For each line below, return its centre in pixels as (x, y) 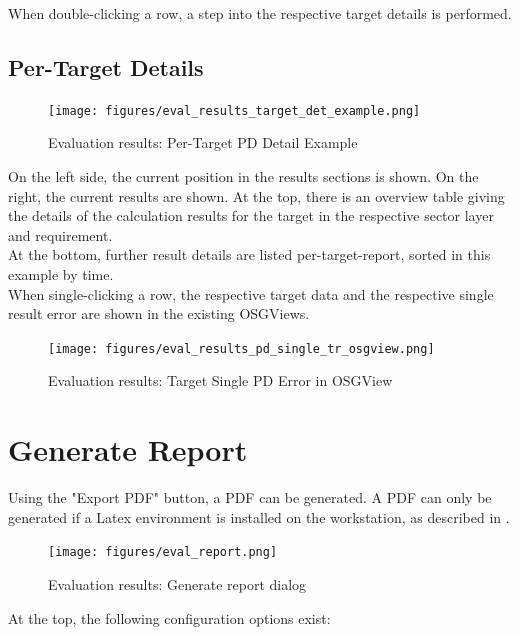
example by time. (61, 274)
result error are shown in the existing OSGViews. (159, 313)
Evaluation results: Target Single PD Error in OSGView (220, 380)
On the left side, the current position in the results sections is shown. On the (243, 176)
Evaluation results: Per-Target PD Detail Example (203, 142)
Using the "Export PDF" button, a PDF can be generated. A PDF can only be (250, 497)
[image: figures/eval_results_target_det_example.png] (234, 110)
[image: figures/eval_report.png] (163, 552)
